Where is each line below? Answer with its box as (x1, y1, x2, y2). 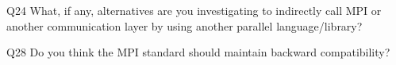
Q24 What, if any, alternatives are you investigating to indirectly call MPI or (6, 2, 382, 18)
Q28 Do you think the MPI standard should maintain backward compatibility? (6, 44, 390, 60)
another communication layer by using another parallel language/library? (6, 17, 363, 34)
